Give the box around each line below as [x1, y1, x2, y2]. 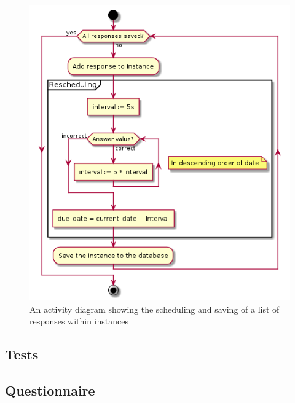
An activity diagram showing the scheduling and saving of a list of [29, 302, 280, 315]
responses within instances [29, 315, 129, 327]
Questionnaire [5, 381, 95, 400]
